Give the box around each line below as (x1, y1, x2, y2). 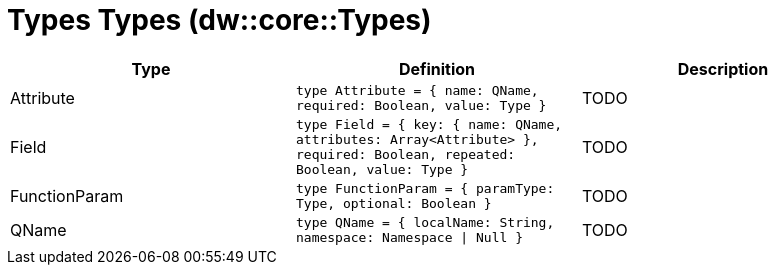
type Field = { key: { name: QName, (295, 116, 563, 132)
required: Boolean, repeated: (295, 146, 516, 162)
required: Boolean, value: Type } (295, 97, 547, 113)
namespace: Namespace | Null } (295, 229, 523, 245)
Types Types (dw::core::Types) (7, 3, 432, 37)
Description (677, 58, 769, 79)
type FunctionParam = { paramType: (295, 180, 555, 196)
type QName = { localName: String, (295, 214, 555, 230)
